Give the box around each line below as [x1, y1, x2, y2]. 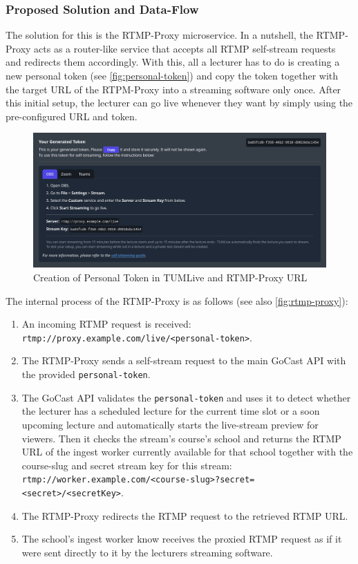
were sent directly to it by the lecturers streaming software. [21, 545, 273, 559]
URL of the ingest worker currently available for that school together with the [21, 444, 353, 459]
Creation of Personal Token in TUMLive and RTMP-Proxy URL [33, 270, 308, 284]
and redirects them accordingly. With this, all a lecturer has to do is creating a [6, 55, 340, 69]
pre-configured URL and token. [6, 109, 138, 123]
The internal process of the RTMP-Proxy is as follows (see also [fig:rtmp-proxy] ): [6, 293, 348, 308]
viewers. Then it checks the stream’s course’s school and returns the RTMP [21, 431, 341, 445]
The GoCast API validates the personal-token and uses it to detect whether [21, 390, 351, 404]
